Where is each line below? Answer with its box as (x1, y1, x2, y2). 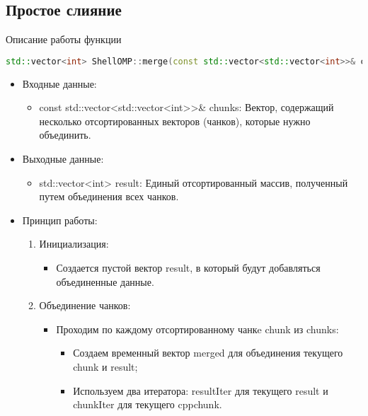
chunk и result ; (73, 359, 138, 374)
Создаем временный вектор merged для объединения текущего (73, 345, 343, 360)
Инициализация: (39, 236, 109, 251)
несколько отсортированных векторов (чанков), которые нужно (39, 113, 311, 128)
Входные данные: (22, 76, 97, 91)
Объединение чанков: (39, 298, 131, 313)
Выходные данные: (22, 151, 104, 166)
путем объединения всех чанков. (39, 189, 179, 204)
